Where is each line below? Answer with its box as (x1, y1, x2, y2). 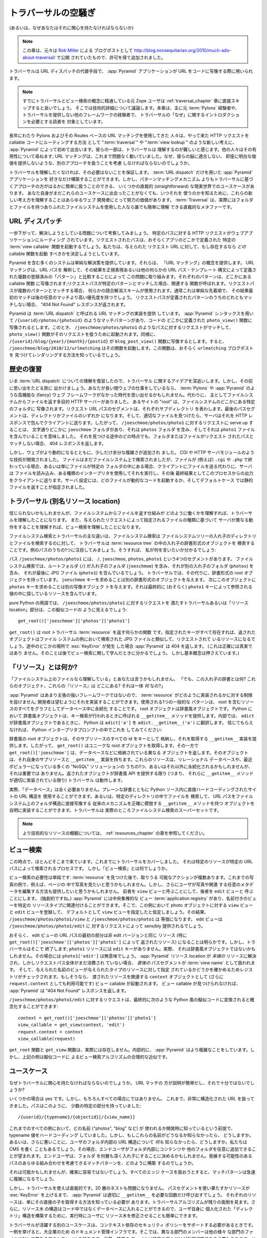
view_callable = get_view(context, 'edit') (18, 1022, 125, 1028)
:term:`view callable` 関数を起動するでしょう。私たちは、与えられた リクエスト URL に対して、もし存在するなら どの (9, 244, 246, 250)
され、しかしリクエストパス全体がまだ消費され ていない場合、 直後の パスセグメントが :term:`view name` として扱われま (9, 960, 256, 966)
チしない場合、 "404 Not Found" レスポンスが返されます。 (9, 301, 128, 307)
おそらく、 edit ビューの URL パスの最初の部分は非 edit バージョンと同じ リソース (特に (9, 932, 187, 938)
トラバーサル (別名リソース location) (9, 497, 121, 505)
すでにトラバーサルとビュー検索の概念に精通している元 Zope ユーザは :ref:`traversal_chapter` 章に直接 (22, 98, 231, 104)
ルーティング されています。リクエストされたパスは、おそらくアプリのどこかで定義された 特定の (39, 237, 236, 243)
